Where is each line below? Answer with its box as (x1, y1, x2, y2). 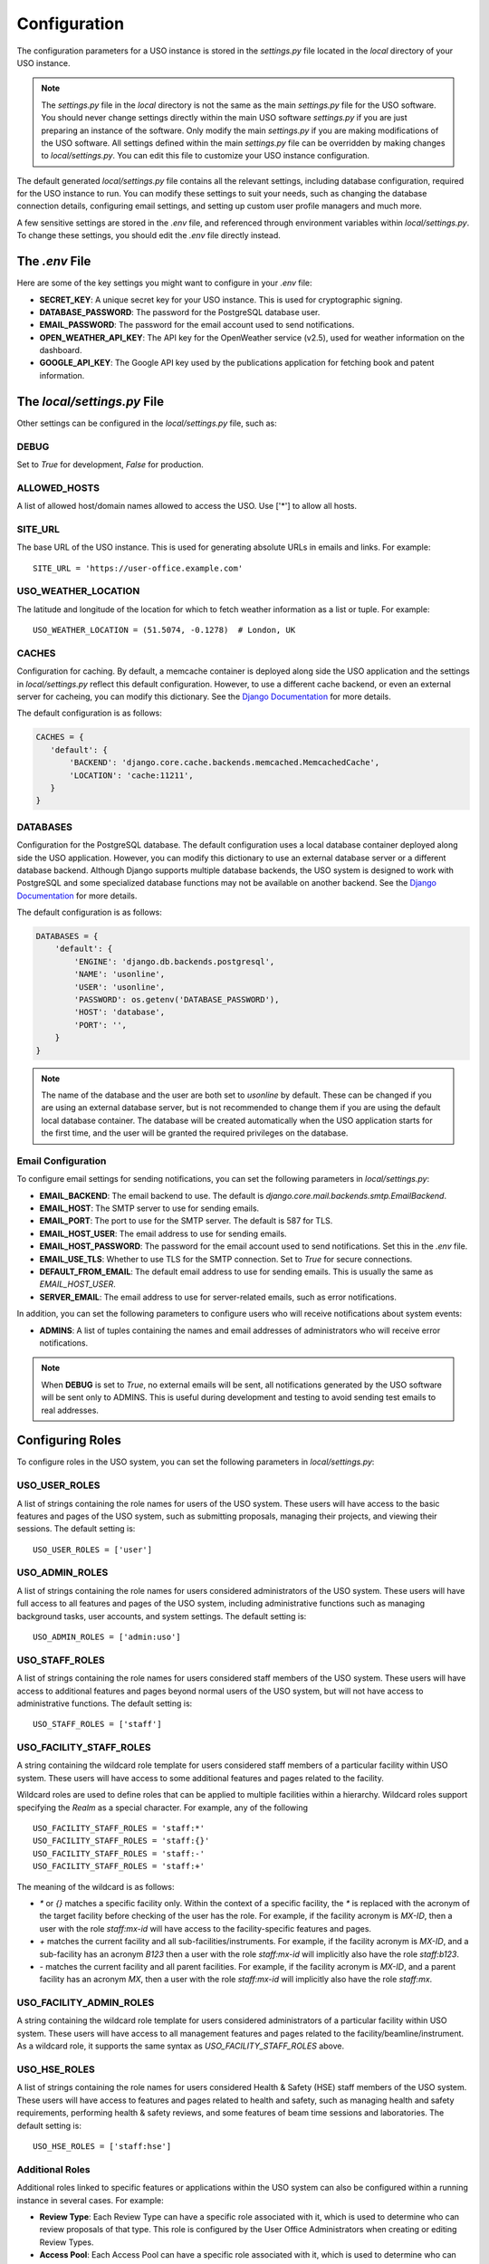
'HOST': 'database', (73, 1007, 166, 1018)
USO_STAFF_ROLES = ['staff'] (33, 1719, 162, 1730)
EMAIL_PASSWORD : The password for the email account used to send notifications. (39, 320, 355, 331)
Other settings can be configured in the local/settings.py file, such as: (16, 417, 277, 428)
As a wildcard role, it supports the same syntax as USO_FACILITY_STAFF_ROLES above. (16, 2040, 344, 2051)
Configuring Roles (16, 1433, 122, 1448)
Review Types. (39, 2237, 94, 2248)
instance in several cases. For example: (16, 2194, 165, 2205)
